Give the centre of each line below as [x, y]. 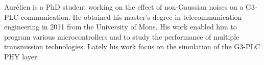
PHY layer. [22, 56]
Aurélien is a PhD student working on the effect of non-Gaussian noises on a [124, 7]
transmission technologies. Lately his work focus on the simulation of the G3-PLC [132, 46]
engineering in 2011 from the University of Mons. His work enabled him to [121, 27]
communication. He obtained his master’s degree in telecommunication [131, 17]
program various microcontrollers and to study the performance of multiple [122, 36]
